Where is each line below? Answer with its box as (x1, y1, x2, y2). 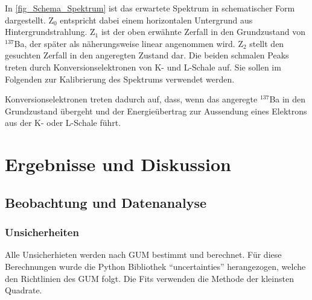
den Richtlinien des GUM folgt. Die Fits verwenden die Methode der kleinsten (5, 272, 294, 284)
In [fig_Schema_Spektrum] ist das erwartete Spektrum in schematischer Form (5, 2, 295, 14)
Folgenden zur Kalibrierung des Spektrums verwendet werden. (5, 72, 235, 85)
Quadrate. (5, 284, 42, 296)
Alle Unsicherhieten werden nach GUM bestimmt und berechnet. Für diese (5, 248, 282, 261)
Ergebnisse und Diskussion (5, 152, 231, 177)
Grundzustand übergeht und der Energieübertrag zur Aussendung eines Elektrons (5, 104, 307, 117)
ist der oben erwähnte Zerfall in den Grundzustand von (101, 25, 305, 38)
